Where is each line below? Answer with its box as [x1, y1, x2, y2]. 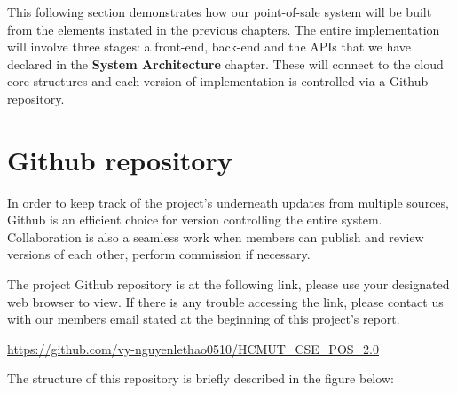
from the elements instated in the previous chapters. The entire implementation [7, 20, 440, 38]
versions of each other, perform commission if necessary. [7, 245, 311, 263]
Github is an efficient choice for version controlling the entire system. [7, 210, 382, 229]
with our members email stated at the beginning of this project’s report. [7, 310, 400, 328]
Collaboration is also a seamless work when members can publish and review [7, 227, 424, 246]
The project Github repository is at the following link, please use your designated [7, 275, 450, 294]
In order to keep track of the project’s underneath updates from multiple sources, [7, 193, 449, 211]
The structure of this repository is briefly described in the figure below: [7, 369, 394, 388]
